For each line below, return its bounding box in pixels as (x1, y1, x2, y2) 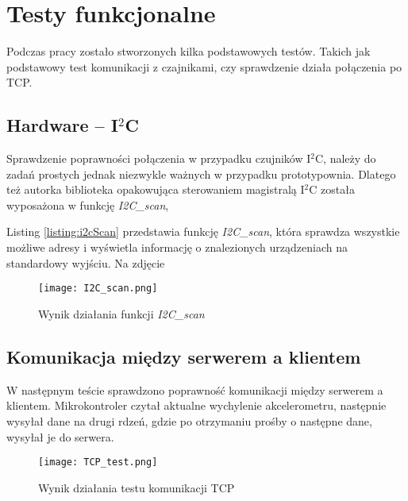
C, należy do (315, 150, 376, 167)
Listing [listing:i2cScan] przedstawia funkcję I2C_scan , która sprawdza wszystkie (6, 223, 400, 240)
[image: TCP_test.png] (38, 457, 158, 468)
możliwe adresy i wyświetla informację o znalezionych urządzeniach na (6, 239, 348, 256)
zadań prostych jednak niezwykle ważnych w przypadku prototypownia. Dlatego (6, 165, 396, 182)
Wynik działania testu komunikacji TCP (38, 479, 235, 495)
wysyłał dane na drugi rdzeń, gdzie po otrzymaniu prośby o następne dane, (6, 412, 372, 429)
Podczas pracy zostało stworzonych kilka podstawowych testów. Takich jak (6, 43, 371, 60)
